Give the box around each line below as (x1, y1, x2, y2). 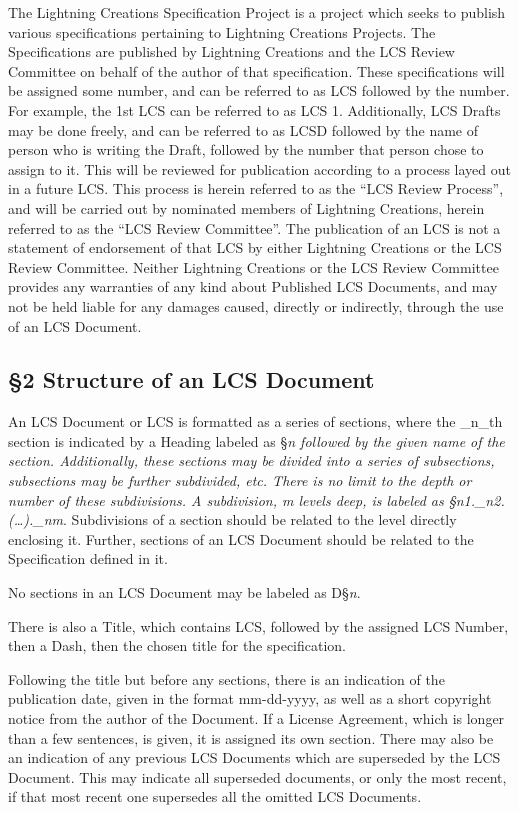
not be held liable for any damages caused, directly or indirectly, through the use (8, 295, 504, 316)
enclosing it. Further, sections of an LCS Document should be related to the (8, 528, 474, 549)
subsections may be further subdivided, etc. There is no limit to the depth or (8, 470, 472, 491)
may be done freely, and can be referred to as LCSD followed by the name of (8, 119, 478, 140)
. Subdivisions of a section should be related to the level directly (63, 509, 457, 530)
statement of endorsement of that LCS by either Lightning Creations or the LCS (8, 237, 502, 258)
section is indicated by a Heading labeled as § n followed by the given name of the (8, 430, 505, 451)
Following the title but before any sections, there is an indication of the (8, 668, 445, 689)
